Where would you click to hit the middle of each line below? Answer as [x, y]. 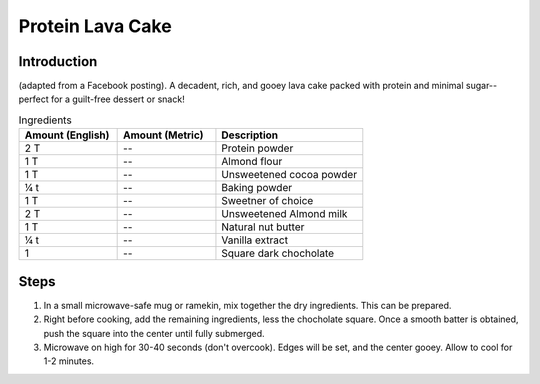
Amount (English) [67, 135]
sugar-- [481, 86]
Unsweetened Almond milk [284, 214]
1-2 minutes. [69, 361]
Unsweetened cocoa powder [289, 175]
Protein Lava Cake [95, 26]
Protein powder [257, 148]
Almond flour [252, 162]
